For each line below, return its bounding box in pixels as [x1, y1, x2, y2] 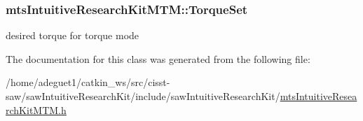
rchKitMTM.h [6, 102, 67, 117]
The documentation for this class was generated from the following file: [6, 51, 310, 66]
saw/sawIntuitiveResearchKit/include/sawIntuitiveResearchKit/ [6, 89, 280, 103]
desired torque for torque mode [6, 28, 139, 43]
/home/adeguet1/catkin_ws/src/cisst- [6, 75, 170, 90]
